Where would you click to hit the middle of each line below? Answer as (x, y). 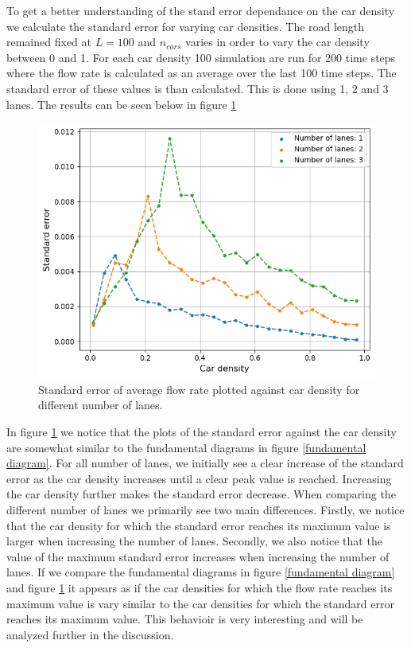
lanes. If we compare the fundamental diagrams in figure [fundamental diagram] (201, 572)
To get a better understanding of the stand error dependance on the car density (201, 10)
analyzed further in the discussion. (90, 634)
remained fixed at (49, 42)
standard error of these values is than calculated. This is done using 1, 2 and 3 (198, 88)
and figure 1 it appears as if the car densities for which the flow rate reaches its (200, 587)
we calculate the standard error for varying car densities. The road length (186, 26)
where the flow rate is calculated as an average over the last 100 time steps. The (202, 73)
